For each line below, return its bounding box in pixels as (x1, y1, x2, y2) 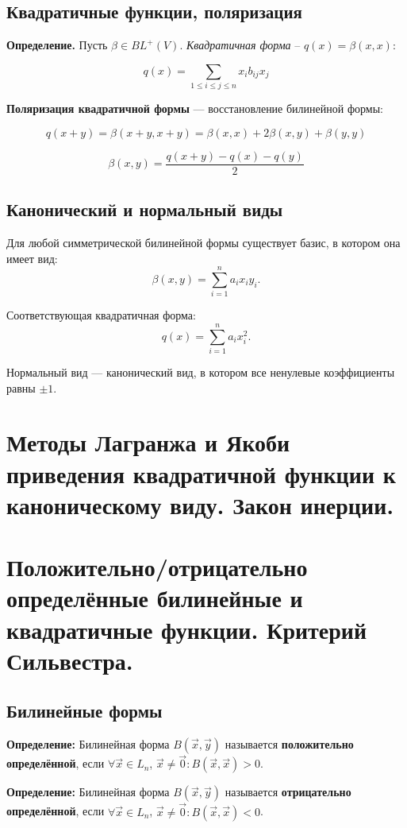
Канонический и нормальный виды (6, 197, 283, 222)
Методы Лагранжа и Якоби (6, 426, 290, 458)
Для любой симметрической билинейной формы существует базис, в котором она (6, 234, 401, 250)
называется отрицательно (225, 784, 351, 800)
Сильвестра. (6, 644, 133, 676)
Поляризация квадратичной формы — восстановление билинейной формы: (6, 100, 383, 117)
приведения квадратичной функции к (6, 457, 396, 489)
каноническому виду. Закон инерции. (6, 488, 394, 520)
